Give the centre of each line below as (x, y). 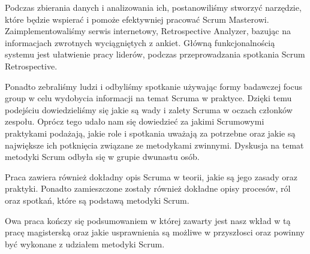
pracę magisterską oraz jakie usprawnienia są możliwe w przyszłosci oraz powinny (155, 232)
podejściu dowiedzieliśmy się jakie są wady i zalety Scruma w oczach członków (149, 109)
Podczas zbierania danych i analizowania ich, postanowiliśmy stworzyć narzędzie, (153, 7)
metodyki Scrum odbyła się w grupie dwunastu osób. (102, 157)
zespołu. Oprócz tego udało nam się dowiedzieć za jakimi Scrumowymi (135, 121)
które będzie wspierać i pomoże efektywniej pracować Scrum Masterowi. (137, 19)
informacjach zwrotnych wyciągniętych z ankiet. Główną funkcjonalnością (140, 42)
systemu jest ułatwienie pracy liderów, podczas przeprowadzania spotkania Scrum (155, 54)
